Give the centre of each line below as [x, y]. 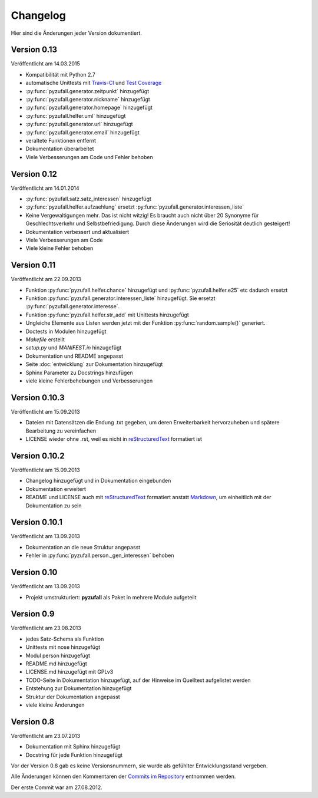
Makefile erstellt [45, 339]
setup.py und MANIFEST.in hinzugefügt [74, 348]
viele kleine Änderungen [55, 705]
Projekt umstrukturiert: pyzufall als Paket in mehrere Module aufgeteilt [111, 597]
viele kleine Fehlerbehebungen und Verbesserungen [89, 381]
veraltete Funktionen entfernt [61, 140]
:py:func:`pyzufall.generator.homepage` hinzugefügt [89, 108]
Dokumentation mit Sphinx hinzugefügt [73, 747]
